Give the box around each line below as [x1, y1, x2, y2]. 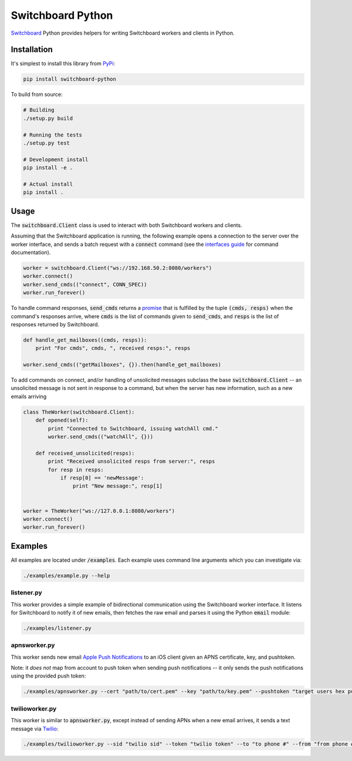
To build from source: [11, 91, 63, 98]
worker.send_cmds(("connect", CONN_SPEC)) [23, 281, 147, 288]
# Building [23, 106, 55, 114]
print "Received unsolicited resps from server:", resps [48, 458, 215, 465]
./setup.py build [23, 115, 73, 122]
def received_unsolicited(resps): [35, 450, 135, 456]
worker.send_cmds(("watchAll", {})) [48, 433, 154, 440]
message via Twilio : [11, 725, 59, 732]
